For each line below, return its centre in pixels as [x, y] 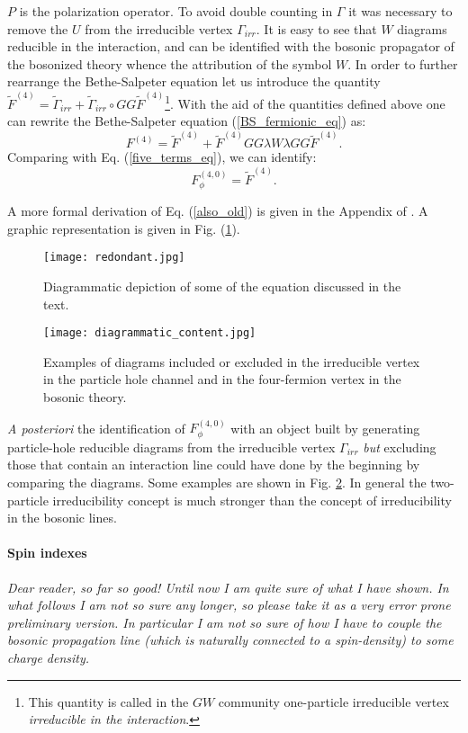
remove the [38, 28]
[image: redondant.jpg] [114, 258]
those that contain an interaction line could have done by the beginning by [214, 465]
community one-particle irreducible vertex [333, 701]
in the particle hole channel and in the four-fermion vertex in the [222, 379]
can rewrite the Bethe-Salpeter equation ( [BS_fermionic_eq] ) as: [187, 121]
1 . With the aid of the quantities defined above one [305, 102]
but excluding [400, 447]
